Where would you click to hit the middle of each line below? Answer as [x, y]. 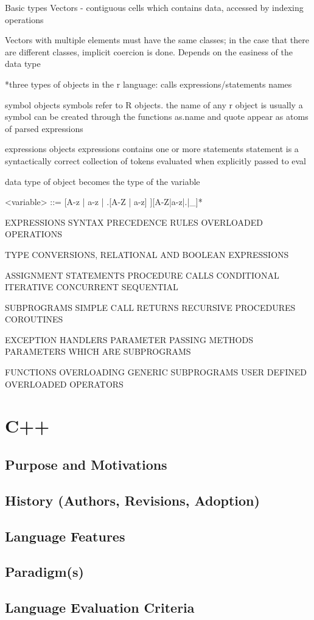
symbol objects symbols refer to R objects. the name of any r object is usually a [154, 104]
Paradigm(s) [44, 572]
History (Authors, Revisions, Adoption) [132, 500]
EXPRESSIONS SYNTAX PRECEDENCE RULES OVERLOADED [134, 222]
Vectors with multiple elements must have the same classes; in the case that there [157, 40]
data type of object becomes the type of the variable [103, 181]
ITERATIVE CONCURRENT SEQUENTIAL [92, 287]
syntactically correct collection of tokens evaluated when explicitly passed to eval [156, 160]
